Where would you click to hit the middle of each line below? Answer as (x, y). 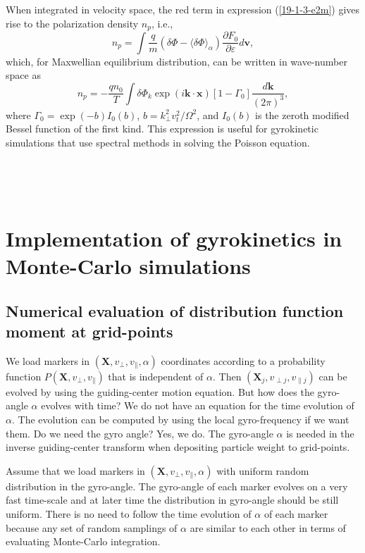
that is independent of (156, 376)
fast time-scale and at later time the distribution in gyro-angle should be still (172, 500)
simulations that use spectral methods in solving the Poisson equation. (158, 142)
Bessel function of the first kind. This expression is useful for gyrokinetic (162, 129)
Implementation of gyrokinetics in (174, 238)
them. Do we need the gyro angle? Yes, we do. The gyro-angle (140, 433)
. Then (227, 376)
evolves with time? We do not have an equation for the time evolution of (198, 405)
